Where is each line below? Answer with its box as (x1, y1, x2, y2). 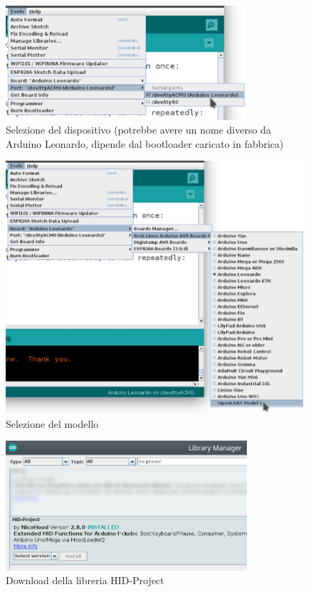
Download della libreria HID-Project (6, 573, 164, 588)
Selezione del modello (6, 416, 99, 431)
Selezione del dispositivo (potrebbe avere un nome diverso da (6, 122, 271, 137)
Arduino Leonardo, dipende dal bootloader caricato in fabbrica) (6, 136, 284, 151)
